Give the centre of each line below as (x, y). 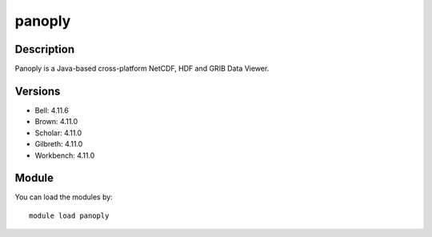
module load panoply (69, 215)
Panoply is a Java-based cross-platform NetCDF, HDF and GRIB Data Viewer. (142, 69)
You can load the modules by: (64, 197)
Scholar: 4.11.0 (58, 133)
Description (45, 49)
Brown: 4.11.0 (56, 122)
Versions (38, 91)
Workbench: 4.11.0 (65, 155)
